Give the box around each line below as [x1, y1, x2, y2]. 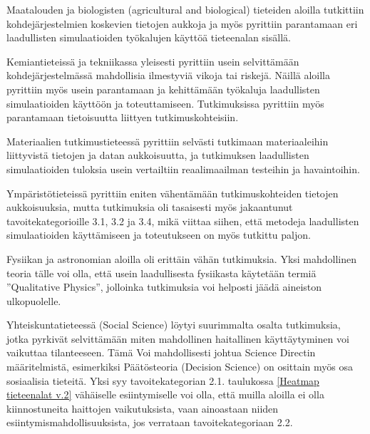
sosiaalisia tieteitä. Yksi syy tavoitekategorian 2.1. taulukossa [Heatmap [6, 373, 319, 388]
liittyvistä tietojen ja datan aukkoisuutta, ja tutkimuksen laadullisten [6, 148, 309, 162]
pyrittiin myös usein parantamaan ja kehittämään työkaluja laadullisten [6, 81, 320, 96]
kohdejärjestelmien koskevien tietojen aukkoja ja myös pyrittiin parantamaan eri [6, 16, 358, 31]
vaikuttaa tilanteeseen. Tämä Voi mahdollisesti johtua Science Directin [6, 345, 316, 360]
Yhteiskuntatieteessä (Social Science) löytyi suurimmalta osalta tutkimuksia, [6, 317, 341, 332]
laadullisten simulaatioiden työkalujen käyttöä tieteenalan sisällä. [6, 30, 291, 45]
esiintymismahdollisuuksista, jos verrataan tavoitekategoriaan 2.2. [6, 415, 293, 430]
